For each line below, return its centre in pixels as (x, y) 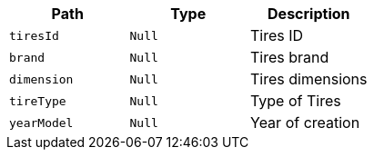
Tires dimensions (309, 79)
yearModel (41, 123)
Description (309, 14)
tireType (38, 101)
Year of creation (305, 123)
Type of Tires (296, 101)
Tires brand (290, 57)
